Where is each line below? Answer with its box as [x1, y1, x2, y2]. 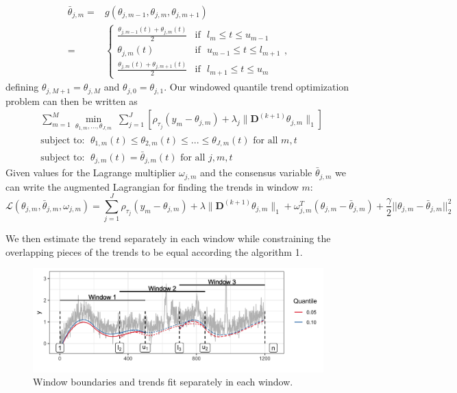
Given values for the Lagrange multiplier [5, 165, 176, 180]
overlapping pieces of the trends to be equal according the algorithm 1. [5, 244, 303, 259]
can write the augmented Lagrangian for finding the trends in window [5, 179, 299, 193]
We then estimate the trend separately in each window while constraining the [5, 231, 331, 246]
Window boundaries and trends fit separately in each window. [33, 374, 293, 389]
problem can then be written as [5, 93, 138, 108]
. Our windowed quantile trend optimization [164, 80, 349, 94]
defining [5, 80, 39, 94]
